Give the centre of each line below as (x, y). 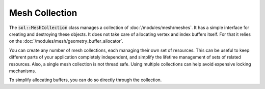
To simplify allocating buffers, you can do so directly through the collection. (85, 80)
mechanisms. (23, 71)
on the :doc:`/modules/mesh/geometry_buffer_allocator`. (66, 41)
